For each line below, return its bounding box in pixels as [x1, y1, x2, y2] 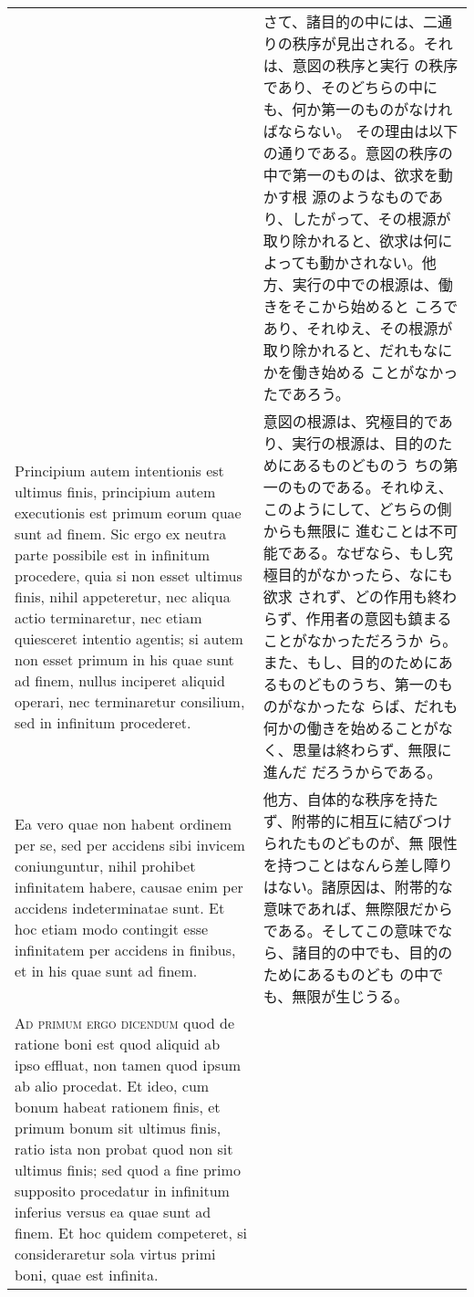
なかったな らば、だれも [292, 696, 459, 716]
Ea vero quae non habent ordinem [15, 813, 232, 834]
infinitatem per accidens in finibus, [15, 939, 236, 960]
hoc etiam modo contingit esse [15, 918, 209, 939]
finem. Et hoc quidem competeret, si [15, 1222, 248, 1243]
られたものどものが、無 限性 [263, 832, 458, 853]
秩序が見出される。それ [292, 33, 453, 54]
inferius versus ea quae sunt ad [15, 1201, 211, 1222]
